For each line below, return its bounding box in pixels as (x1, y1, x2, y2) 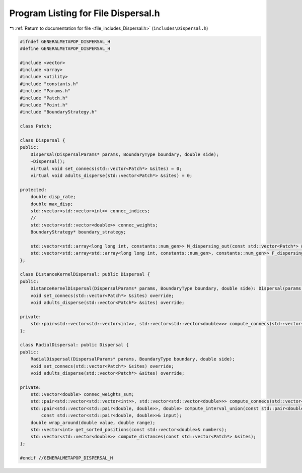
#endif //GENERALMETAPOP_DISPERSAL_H (20, 455, 113, 461)
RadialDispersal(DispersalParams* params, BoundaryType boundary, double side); (30, 356, 235, 362)
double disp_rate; (30, 194, 76, 200)
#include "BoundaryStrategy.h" (20, 109, 98, 115)
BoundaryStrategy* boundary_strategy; (30, 229, 126, 235)
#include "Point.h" (20, 102, 68, 108)
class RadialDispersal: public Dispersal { (20, 342, 129, 348)
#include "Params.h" (20, 88, 70, 94)
